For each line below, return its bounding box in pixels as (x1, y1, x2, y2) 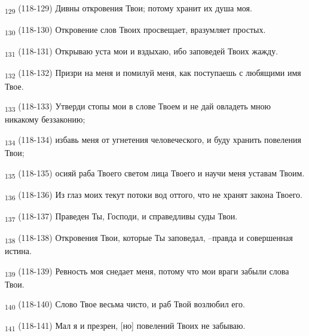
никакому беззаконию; (5, 113, 85, 126)
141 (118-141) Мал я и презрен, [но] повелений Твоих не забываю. (5, 319, 246, 334)
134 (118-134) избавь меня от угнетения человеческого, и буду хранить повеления (5, 133, 301, 147)
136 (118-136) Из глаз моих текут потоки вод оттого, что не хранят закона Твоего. (5, 188, 302, 202)
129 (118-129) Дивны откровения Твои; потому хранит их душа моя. (5, 2, 252, 16)
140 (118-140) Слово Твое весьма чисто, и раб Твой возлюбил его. (5, 298, 245, 312)
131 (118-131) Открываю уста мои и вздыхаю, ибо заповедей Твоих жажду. (5, 45, 279, 59)
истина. (5, 245, 32, 257)
